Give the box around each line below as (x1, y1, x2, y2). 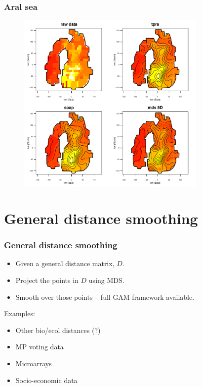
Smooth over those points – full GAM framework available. (15, 291, 195, 302)
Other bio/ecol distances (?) (15, 325, 101, 335)
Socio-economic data (15, 375, 78, 385)
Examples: (4, 308, 35, 319)
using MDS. (88, 275, 124, 285)
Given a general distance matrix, (15, 258, 115, 269)
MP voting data (15, 341, 64, 352)
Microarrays (15, 358, 52, 368)
